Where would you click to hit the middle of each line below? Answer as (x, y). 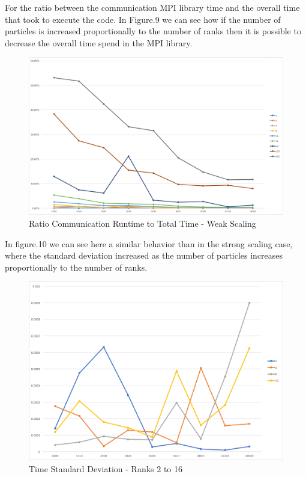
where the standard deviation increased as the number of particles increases (144, 255)
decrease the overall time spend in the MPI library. (99, 42)
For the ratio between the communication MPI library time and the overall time (152, 7)
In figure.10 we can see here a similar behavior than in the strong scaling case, (149, 243)
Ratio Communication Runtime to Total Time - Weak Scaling (142, 223)
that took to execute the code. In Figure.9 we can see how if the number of (143, 19)
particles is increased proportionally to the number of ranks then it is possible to (153, 31)
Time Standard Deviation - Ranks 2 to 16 (106, 468)
